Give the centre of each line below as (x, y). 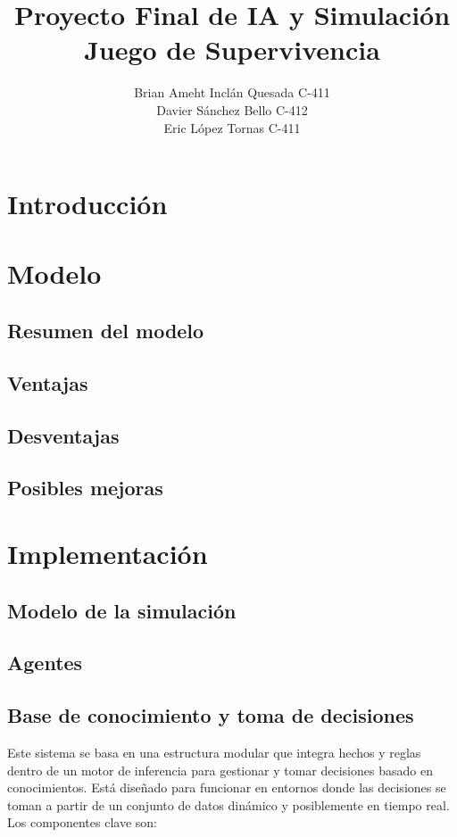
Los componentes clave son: (82, 822)
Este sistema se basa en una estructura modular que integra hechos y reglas (214, 752)
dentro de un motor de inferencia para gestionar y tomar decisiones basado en (220, 770)
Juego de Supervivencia (232, 50)
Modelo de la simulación (122, 610)
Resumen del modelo (106, 331)
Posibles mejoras (85, 488)
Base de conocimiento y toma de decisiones (211, 715)
